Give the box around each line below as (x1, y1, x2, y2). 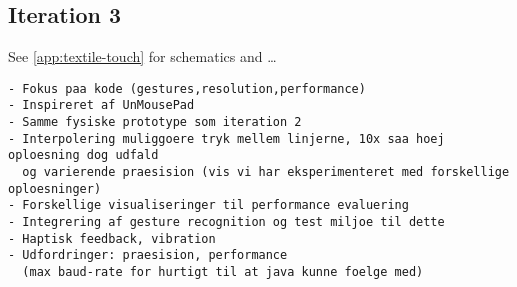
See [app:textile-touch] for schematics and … (8, 46, 277, 67)
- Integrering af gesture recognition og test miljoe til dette (8, 215, 445, 230)
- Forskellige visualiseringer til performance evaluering (8, 198, 409, 213)
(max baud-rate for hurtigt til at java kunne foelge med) (22, 265, 424, 280)
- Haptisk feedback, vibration (8, 231, 216, 246)
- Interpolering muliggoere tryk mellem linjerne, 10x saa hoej (8, 131, 445, 146)
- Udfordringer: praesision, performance (8, 248, 288, 263)
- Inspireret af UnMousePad (8, 98, 195, 113)
